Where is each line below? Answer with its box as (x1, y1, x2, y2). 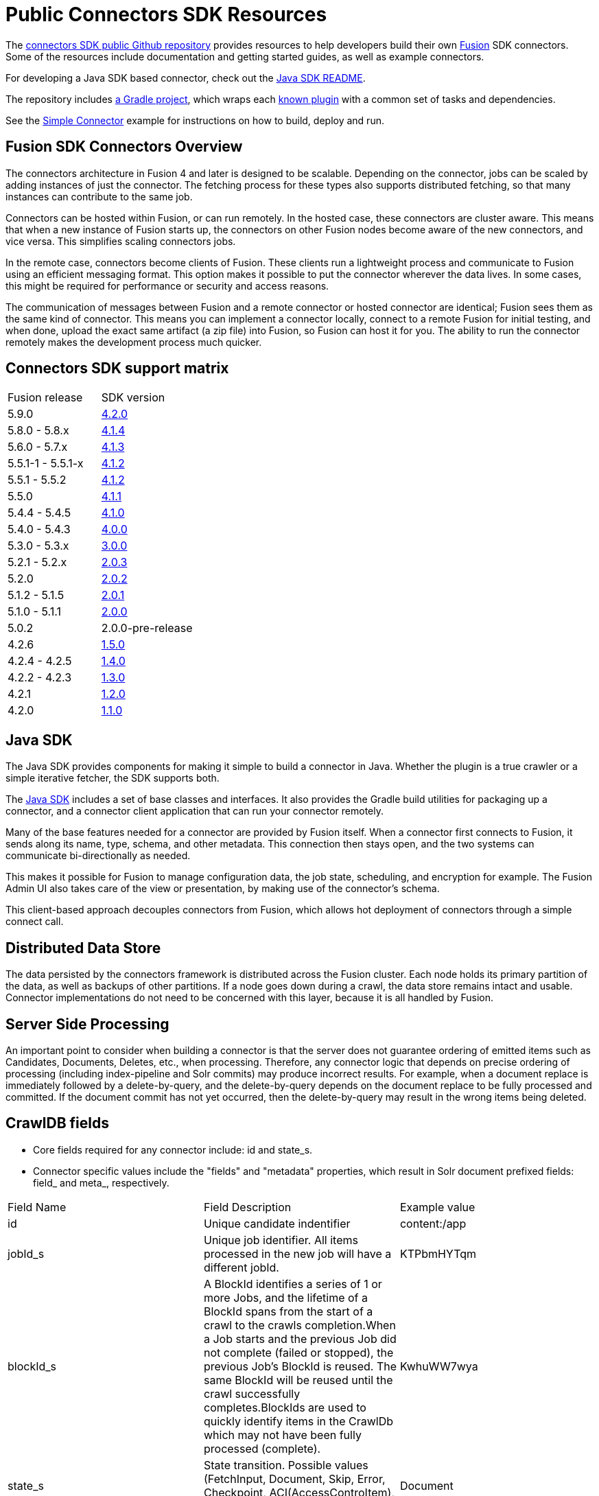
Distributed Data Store (5, 939, 161, 957)
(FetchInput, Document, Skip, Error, (203, 1471, 386, 1486)
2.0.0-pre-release (101, 621, 193, 635)
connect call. (5, 915, 64, 928)
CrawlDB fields (5, 1114, 109, 1132)
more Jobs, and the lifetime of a (203, 1290, 368, 1305)
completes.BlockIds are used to (203, 1400, 366, 1414)
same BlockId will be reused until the (203, 1372, 393, 1387)
